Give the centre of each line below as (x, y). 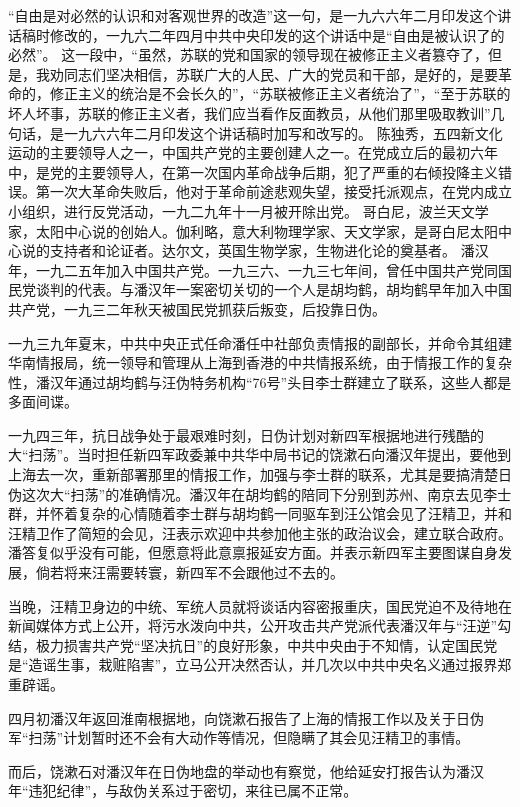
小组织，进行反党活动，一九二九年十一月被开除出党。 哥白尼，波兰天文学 (248, 210)
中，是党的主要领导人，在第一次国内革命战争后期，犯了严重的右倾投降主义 (253, 171)
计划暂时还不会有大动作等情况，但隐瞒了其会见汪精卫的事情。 (266, 737)
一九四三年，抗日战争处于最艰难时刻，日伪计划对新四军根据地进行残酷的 (246, 434)
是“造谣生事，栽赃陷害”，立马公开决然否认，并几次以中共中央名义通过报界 (253, 664)
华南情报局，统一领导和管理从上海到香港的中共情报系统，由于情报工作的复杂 (260, 362)
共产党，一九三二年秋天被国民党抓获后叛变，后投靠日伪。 (197, 308)
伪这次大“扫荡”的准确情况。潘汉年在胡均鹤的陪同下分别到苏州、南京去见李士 (260, 493)
